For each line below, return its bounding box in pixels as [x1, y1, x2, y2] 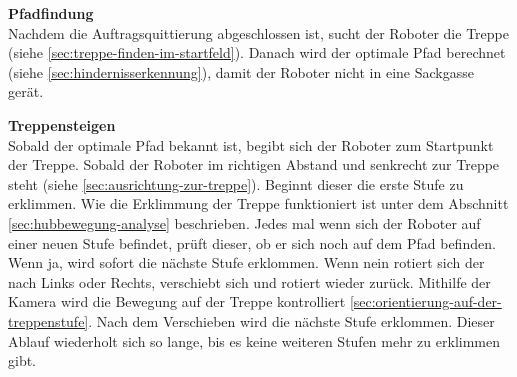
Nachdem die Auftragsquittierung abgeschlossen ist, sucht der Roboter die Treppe [8, 22, 509, 43]
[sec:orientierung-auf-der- [349, 291, 502, 312]
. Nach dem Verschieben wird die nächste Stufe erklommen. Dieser [88, 310, 495, 331]
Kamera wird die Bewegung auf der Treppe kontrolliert [8, 291, 346, 312]
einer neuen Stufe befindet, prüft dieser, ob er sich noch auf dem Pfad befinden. [8, 232, 496, 253]
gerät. [8, 81, 44, 102]
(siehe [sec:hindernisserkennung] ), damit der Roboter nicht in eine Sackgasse [8, 61, 474, 82]
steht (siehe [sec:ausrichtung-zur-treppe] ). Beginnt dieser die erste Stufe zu [8, 173, 464, 194]
